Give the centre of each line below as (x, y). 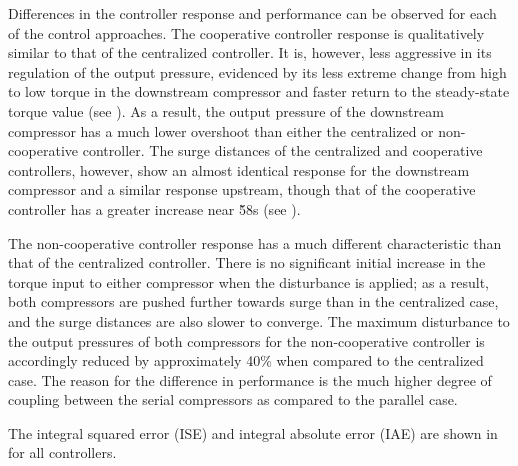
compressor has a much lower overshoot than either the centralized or (221, 130)
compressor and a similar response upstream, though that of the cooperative (242, 189)
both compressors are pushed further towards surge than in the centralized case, (253, 301)
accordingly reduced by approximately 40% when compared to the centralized (246, 360)
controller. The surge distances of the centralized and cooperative (282, 150)
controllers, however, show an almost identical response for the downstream (239, 169)
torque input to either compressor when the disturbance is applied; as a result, (248, 281)
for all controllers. (62, 452)
